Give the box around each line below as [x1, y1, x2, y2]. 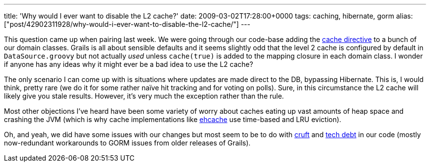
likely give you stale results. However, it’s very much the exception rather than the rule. [4, 92, 284, 100]
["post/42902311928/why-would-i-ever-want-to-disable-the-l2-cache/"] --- [4, 20, 250, 28]
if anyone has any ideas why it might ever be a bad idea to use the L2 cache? [4, 60, 253, 68]
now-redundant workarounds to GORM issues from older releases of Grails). [4, 139, 251, 147]
